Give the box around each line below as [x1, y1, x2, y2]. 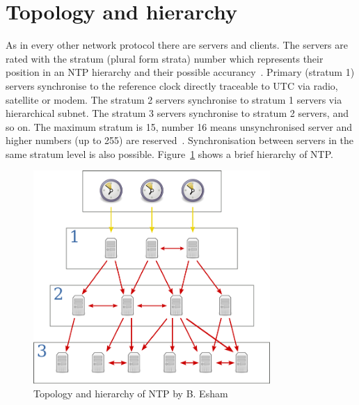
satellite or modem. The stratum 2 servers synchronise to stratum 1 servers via [6, 92, 342, 106]
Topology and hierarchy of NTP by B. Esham [33, 386, 228, 401]
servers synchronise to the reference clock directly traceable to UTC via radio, [6, 78, 338, 93]
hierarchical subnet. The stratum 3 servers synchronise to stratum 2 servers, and [6, 106, 349, 120]
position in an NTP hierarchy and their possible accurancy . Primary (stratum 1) [6, 65, 355, 79]
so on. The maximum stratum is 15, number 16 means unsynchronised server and [6, 119, 353, 134]
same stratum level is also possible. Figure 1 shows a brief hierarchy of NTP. [6, 146, 333, 161]
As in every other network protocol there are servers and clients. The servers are [6, 38, 348, 52]
